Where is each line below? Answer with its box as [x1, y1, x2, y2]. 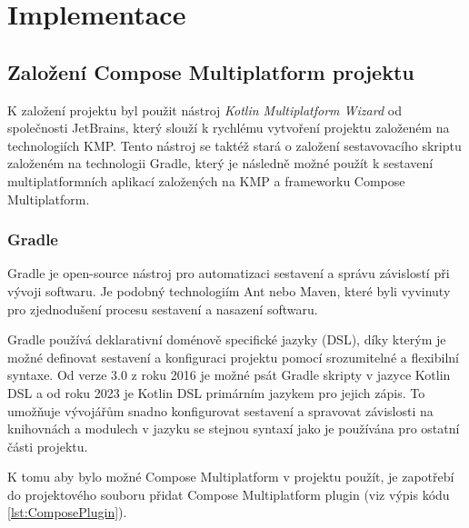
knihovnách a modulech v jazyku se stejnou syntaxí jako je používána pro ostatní [7, 419, 460, 438]
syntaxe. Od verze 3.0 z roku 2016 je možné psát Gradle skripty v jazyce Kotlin [7, 365, 451, 384]
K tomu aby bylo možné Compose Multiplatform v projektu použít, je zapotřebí [7, 467, 454, 486]
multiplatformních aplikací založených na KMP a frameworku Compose [7, 171, 405, 190]
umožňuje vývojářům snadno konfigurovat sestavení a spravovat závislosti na [7, 401, 434, 420]
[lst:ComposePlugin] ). [7, 503, 127, 522]
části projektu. [7, 436, 88, 455]
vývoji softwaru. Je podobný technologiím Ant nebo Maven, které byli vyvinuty [7, 281, 451, 300]
